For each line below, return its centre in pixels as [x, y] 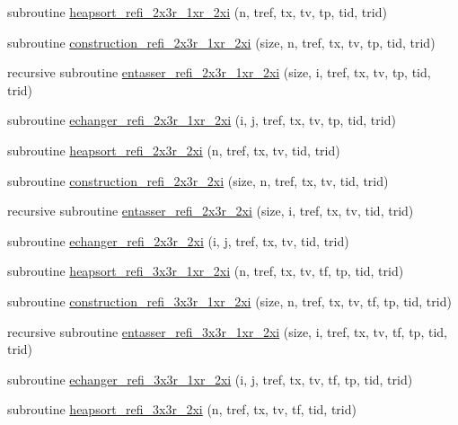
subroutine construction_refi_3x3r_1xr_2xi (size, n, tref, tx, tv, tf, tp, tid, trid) [229, 301]
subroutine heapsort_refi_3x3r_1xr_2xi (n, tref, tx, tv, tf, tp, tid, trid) [206, 271]
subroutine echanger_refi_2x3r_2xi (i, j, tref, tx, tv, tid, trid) [178, 240]
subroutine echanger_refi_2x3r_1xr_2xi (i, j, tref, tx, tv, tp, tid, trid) [202, 120]
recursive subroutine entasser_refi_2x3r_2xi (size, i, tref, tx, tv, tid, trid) [211, 211]
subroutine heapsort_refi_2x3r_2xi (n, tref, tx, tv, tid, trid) [174, 150]
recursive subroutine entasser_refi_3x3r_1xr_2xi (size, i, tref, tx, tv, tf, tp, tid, [227, 331]
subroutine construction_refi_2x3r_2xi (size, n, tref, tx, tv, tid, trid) [198, 180]
